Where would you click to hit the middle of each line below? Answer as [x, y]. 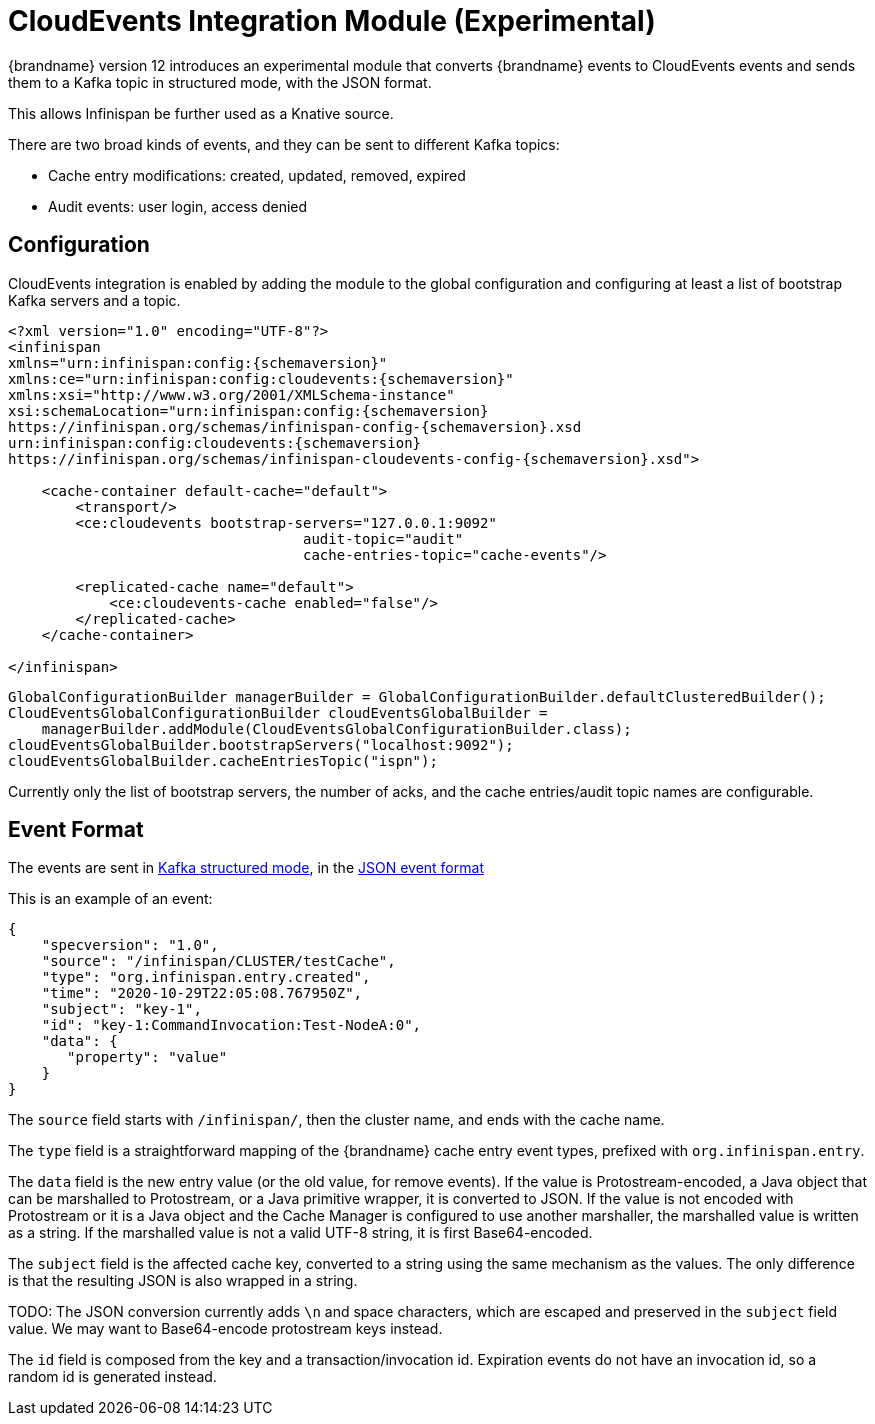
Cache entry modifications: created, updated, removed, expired [257, 175]
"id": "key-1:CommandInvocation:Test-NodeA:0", [231, 1025]
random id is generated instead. [112, 1377]
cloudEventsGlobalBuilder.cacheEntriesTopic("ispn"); [223, 760]
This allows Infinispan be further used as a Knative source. [201, 113]
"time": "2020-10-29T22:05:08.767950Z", [202, 993]
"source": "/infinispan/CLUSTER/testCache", [218, 961]
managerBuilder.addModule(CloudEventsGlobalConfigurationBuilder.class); [336, 728]
